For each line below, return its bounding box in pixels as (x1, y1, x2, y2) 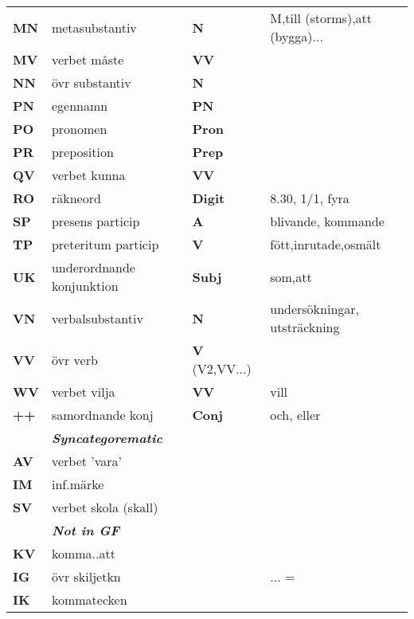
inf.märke (51, 475, 104, 493)
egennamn (51, 96, 108, 115)
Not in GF (51, 521, 120, 539)
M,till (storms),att (270, 9, 373, 27)
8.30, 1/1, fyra (270, 189, 350, 207)
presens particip (51, 212, 140, 230)
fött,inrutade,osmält (270, 235, 381, 253)
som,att (270, 267, 312, 286)
